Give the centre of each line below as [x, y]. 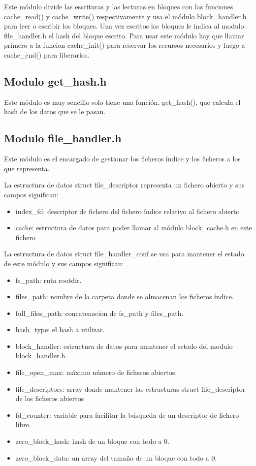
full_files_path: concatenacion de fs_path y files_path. [99, 313]
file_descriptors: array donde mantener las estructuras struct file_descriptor [130, 388]
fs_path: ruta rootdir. [48, 280]
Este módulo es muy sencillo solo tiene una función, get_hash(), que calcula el [122, 102]
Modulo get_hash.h [55, 81]
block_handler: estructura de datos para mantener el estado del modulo [124, 346]
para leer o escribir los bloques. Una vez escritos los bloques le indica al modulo [124, 26]
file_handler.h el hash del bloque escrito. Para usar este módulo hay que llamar [124, 35]
